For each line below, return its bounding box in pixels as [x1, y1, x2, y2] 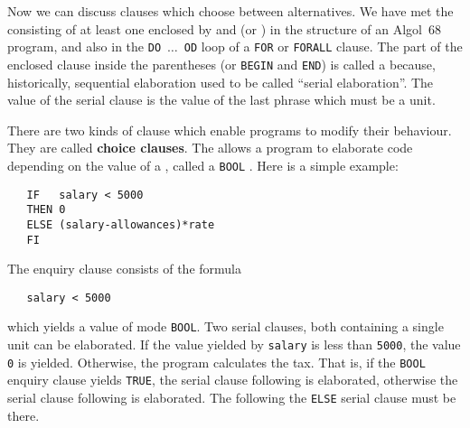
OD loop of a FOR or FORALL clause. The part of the [183, 37, 463, 56]
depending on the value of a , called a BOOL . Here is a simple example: [7, 155, 399, 174]
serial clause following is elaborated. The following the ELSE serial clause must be [7, 388, 456, 407]
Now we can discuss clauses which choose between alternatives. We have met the [7, 2, 454, 20]
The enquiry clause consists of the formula [7, 259, 241, 278]
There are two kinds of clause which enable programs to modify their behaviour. [7, 120, 452, 139]
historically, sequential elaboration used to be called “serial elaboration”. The [7, 72, 434, 91]
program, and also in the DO [7, 37, 162, 56]
